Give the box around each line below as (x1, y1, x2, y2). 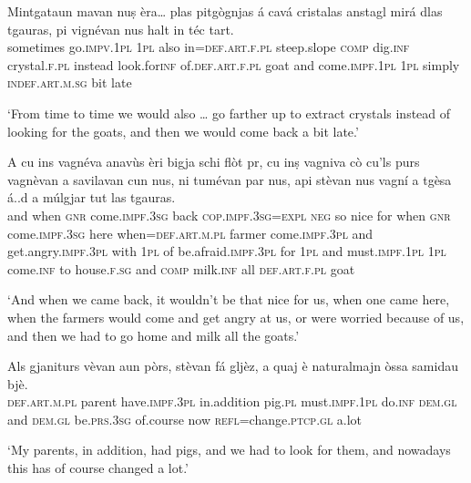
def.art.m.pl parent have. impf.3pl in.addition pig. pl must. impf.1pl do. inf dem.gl (7, 392, 457, 411)
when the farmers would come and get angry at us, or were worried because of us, (7, 307, 465, 326)
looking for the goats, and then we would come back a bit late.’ (7, 121, 359, 140)
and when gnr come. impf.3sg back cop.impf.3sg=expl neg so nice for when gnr (7, 205, 451, 224)
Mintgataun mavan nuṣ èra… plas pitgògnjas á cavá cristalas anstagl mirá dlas (7, 2, 443, 20)
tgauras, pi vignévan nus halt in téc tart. (7, 19, 234, 38)
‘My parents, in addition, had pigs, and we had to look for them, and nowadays (7, 440, 451, 459)
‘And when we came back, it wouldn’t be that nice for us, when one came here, (7, 290, 450, 309)
